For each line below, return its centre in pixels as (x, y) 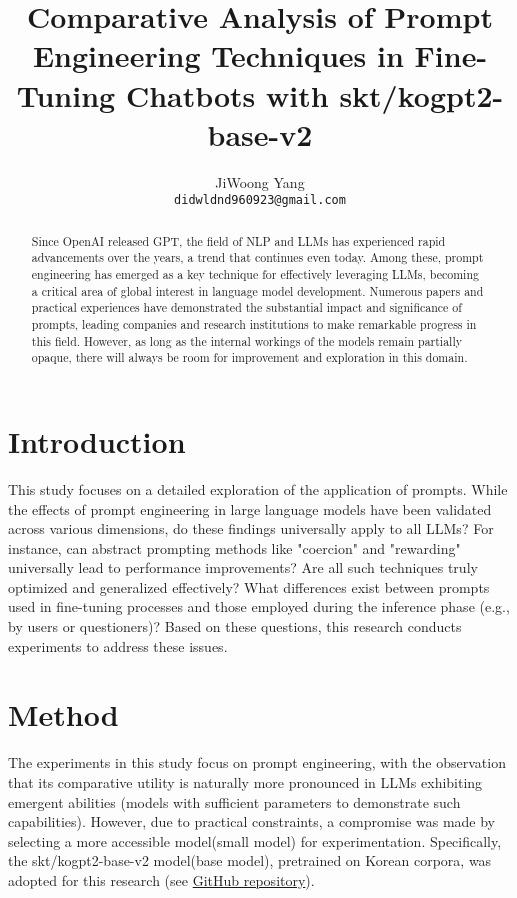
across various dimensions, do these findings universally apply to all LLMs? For (251, 528)
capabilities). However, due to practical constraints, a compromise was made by (251, 821)
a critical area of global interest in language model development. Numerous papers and (257, 290)
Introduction (97, 440)
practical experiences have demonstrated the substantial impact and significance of (246, 307)
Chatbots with (227, 94)
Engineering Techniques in (218, 55)
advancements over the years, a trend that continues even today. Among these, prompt (257, 257)
